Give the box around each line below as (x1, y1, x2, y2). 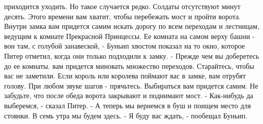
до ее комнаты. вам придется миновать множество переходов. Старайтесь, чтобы (4, 60, 254, 71)
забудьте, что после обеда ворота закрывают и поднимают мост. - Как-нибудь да (4, 90, 253, 101)
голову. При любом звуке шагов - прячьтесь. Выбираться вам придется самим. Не (4, 80, 258, 91)
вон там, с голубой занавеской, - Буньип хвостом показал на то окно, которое (4, 40, 245, 51)
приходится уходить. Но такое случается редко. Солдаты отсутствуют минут (4, 1, 241, 11)
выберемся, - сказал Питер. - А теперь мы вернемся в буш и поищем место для (4, 100, 251, 110)
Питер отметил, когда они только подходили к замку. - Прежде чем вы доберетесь (4, 50, 259, 61)
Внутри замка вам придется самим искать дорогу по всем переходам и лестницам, (4, 21, 259, 31)
